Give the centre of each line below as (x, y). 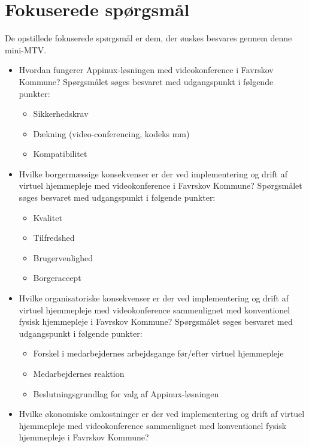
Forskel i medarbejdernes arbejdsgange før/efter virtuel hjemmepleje (158, 353)
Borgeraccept (57, 278)
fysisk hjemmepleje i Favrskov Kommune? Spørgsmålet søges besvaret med (156, 321)
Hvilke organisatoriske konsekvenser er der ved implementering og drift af (154, 298)
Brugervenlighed (63, 257)
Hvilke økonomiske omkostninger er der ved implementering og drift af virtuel (162, 414)
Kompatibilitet (60, 154)
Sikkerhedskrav (61, 114)
